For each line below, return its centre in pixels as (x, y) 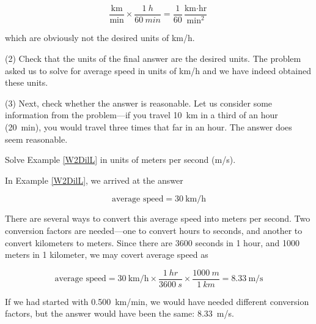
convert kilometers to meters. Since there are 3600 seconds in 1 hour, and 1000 (152, 242)
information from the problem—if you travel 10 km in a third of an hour (141, 115)
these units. (27, 82)
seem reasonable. (36, 139)
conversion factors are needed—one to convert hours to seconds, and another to (154, 230)
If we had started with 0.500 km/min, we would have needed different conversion (157, 301)
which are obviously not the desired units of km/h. (100, 38)
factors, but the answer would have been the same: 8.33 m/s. (119, 313)
